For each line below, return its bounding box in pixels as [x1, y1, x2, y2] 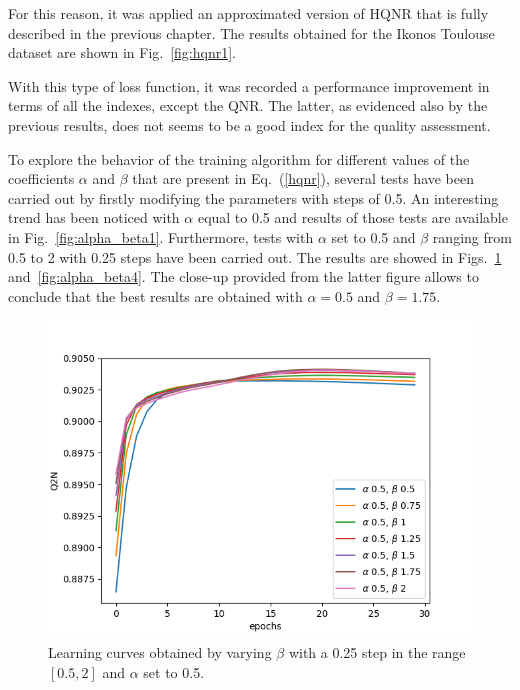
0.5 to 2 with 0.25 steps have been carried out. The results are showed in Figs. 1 [8, 246, 502, 267]
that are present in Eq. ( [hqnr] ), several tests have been [132, 168, 475, 189]
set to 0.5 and [331, 226, 416, 247]
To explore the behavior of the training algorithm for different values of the [8, 148, 470, 169]
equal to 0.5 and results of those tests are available [197, 207, 508, 228]
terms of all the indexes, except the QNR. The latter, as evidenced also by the [8, 95, 488, 116]
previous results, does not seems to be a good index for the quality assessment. [8, 114, 491, 135]
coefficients [8, 168, 75, 189]
